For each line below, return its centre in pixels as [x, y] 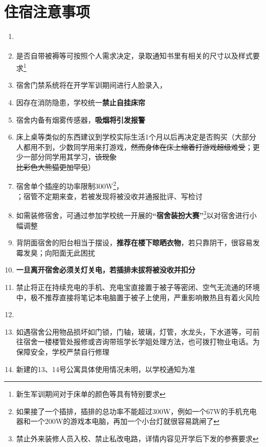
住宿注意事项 [47, 12]
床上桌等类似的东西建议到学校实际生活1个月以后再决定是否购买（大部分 [136, 137]
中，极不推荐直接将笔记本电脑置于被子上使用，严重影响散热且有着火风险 [138, 297]
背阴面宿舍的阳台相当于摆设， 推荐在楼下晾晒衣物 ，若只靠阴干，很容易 [134, 242]
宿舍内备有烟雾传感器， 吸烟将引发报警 [81, 119]
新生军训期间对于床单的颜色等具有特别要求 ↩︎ [91, 394]
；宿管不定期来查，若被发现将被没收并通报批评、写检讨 [109, 196]
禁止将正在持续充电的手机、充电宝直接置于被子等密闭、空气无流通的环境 [138, 287]
